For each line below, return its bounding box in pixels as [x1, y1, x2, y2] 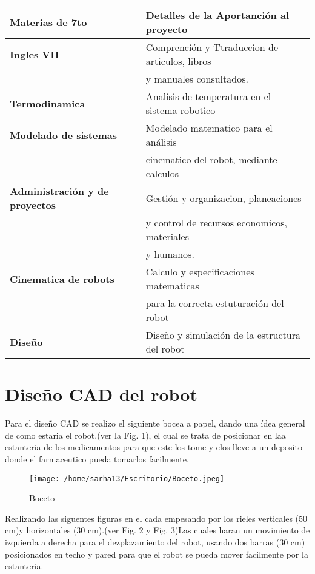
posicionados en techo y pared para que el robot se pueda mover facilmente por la [5, 547, 308, 560]
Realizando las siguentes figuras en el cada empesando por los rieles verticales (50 [5, 512, 308, 524]
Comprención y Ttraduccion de [145, 40, 279, 54]
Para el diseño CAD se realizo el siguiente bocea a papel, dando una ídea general [5, 417, 305, 430]
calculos [145, 166, 179, 180]
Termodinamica [10, 96, 85, 110]
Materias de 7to [10, 15, 87, 29]
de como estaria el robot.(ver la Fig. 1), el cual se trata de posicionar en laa [5, 428, 286, 441]
